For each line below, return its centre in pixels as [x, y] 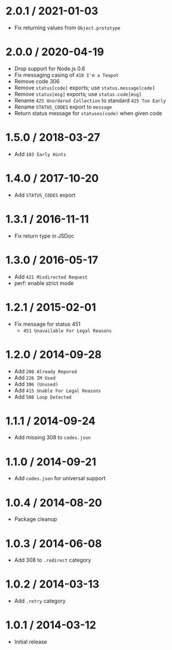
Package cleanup [36, 519]
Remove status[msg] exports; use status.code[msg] [78, 94]
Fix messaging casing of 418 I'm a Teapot [66, 75]
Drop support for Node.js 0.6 [50, 68]
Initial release [30, 642]
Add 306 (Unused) [36, 384]
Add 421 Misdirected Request [51, 277]
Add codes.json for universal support [60, 478]
